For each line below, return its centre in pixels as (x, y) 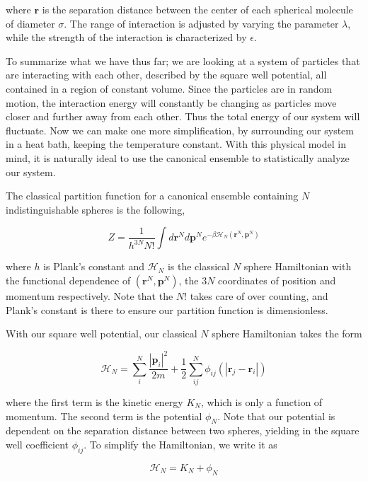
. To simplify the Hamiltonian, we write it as (180, 444)
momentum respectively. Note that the (90, 295)
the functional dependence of (68, 280)
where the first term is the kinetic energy (94, 401)
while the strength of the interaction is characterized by (126, 37)
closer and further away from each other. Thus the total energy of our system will (183, 116)
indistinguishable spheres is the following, (96, 209)
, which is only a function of (261, 401)
